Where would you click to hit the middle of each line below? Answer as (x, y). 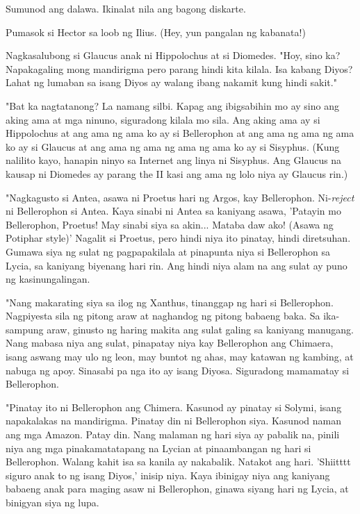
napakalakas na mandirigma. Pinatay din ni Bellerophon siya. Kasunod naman (173, 421)
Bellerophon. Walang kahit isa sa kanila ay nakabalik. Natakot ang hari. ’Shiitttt (178, 462)
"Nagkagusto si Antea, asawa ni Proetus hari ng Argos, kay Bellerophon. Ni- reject (180, 197)
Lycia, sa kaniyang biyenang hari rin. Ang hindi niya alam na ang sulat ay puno (177, 265)
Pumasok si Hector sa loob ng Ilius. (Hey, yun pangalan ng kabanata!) (156, 32)
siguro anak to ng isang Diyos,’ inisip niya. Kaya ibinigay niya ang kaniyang (168, 475)
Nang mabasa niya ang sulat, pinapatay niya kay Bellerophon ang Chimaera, (170, 343)
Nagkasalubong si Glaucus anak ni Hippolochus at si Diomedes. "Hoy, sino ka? (173, 55)
